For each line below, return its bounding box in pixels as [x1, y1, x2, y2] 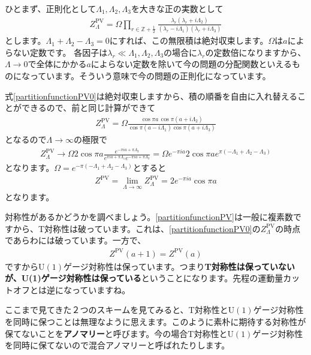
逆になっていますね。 [46, 283, 131, 296]
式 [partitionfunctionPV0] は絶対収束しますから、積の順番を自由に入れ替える [5, 89, 298, 102]
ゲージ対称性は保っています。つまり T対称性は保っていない [63, 260, 295, 272]
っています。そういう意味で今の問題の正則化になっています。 [29, 70, 271, 82]
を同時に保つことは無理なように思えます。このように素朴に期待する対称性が [5, 315, 306, 327]
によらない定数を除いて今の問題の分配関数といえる [90, 58, 292, 70]
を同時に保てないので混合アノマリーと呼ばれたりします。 [5, 339, 230, 351]
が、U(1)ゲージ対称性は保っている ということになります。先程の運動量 [5, 272, 283, 284]
